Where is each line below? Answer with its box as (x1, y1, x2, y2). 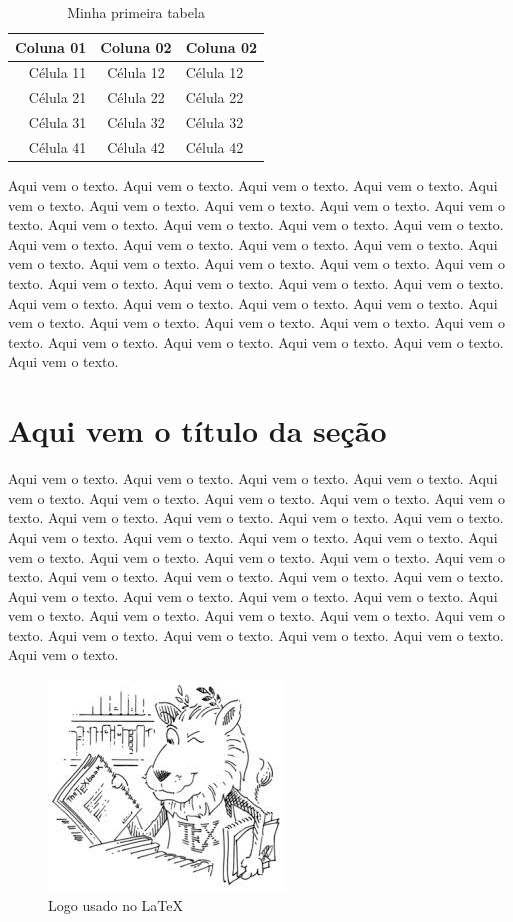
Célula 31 (28, 112, 87, 133)
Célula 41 (28, 136, 87, 157)
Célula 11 (28, 62, 87, 83)
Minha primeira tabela (67, 2, 205, 22)
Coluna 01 (15, 36, 87, 57)
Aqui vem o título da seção (8, 410, 387, 451)
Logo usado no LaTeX (48, 894, 184, 915)
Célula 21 (28, 87, 87, 108)
